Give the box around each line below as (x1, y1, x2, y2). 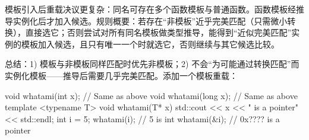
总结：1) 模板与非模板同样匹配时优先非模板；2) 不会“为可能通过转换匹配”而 (5, 58, 299, 70)
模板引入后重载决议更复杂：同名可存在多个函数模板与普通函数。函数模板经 (5, 3, 296, 15)
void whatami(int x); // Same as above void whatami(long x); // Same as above (5, 89, 298, 101)
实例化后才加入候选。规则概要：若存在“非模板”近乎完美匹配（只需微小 (12, 14, 288, 27)
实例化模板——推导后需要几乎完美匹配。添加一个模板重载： (5, 69, 238, 81)
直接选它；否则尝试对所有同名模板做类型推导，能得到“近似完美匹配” (25, 26, 292, 39)
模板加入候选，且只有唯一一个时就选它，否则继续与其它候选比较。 (21, 37, 279, 50)
